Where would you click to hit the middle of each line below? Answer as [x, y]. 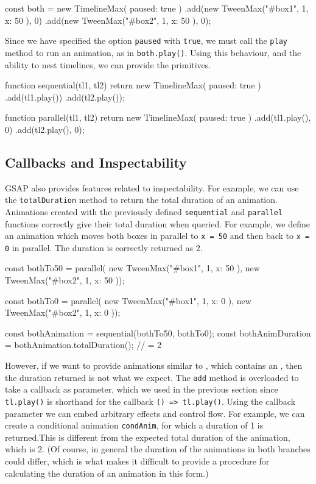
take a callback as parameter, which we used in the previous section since [142, 389]
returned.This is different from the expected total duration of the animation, [148, 437]
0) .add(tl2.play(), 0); [45, 129]
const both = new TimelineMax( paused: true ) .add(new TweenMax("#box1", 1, [157, 8]
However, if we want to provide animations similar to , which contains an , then [154, 365]
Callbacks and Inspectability [96, 162]
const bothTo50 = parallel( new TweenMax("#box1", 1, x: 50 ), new [132, 268]
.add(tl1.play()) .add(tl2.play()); [65, 97]
